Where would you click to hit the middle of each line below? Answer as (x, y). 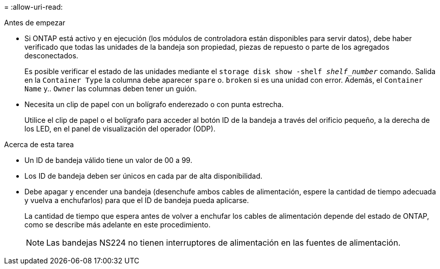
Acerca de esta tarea (39, 144)
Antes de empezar (35, 23)
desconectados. (51, 56)
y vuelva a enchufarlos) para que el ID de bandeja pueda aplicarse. (137, 200)
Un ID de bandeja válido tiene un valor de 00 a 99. (108, 160)
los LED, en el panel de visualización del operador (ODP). (120, 129)
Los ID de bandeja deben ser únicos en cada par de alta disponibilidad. (143, 176)
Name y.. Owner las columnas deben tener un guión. (111, 89)
